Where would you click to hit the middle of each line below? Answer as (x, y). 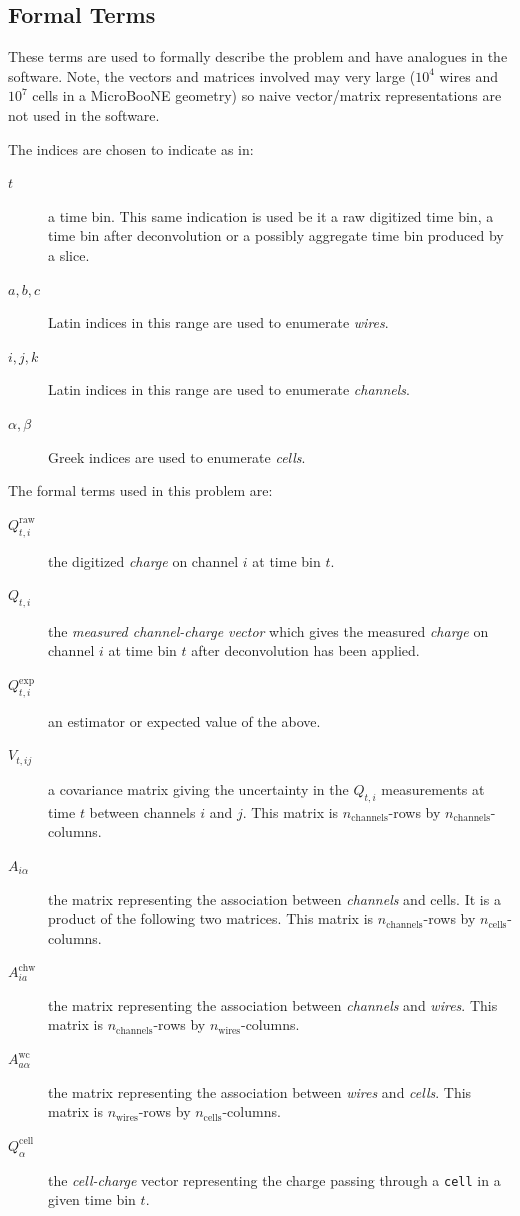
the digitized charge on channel (143, 560)
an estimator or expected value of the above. (184, 720)
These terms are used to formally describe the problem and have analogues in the (258, 56)
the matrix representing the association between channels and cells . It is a (274, 898)
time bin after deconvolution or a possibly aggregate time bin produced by (276, 235)
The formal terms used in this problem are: (140, 490)
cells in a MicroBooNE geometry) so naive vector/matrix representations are (267, 95)
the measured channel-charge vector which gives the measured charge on (268, 630)
